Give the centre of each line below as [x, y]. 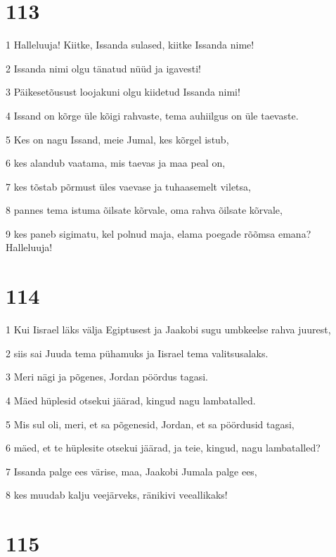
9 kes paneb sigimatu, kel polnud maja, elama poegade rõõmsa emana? [159, 233]
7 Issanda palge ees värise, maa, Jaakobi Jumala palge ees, [131, 471]
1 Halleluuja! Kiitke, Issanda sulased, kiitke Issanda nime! [130, 45]
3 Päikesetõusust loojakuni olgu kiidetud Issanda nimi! [123, 92]
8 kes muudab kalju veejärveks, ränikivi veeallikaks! [117, 495]
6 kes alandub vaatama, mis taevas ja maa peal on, [116, 163]
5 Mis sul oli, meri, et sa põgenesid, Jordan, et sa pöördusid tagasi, [150, 424]
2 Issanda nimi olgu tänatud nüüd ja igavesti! [103, 68]
